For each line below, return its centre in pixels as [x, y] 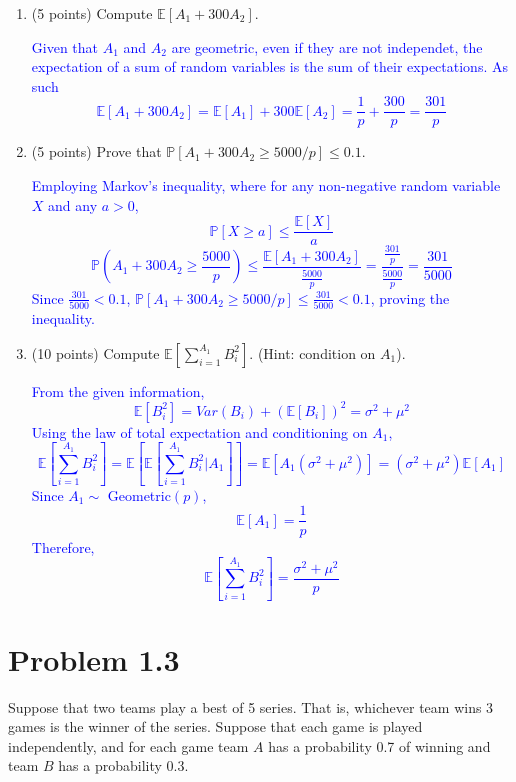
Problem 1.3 [94, 658]
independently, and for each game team [128, 745]
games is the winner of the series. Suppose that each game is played [215, 726]
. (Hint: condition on [312, 352]
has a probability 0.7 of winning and [379, 745]
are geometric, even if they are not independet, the [327, 46]
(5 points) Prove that [96, 151]
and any [73, 204]
